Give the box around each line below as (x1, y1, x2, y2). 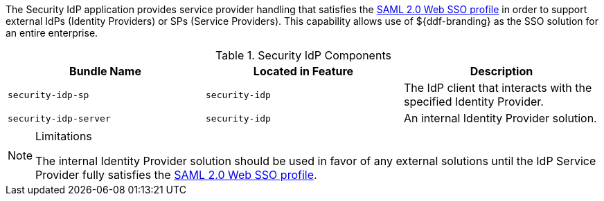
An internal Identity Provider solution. (403, 111, 597, 125)
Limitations (35, 129, 92, 143)
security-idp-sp (8, 89, 89, 100)
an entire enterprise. (6, 27, 98, 39)
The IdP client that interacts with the (403, 81, 592, 95)
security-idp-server (8, 113, 111, 124)
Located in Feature (253, 64, 354, 78)
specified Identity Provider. (403, 95, 544, 108)
